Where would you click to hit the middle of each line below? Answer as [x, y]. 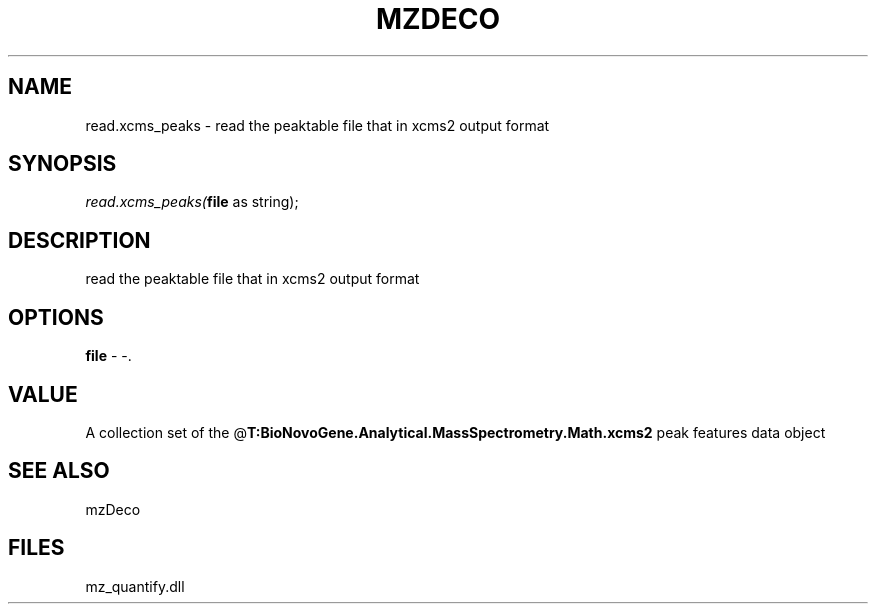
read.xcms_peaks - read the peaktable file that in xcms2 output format [317, 125]
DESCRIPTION [79, 240]
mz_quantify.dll [135, 586]
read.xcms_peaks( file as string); [192, 202]
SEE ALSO [59, 471]
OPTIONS [56, 317]
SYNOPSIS [62, 164]
